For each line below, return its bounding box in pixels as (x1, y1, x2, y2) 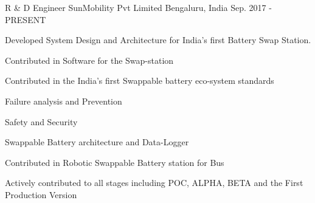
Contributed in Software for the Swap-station (5, 53, 174, 66)
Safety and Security (5, 115, 78, 128)
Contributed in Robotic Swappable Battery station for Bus (5, 156, 224, 168)
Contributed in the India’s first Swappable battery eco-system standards (5, 74, 274, 87)
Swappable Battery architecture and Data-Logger (5, 136, 189, 148)
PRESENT (5, 13, 46, 26)
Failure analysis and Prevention (5, 94, 122, 107)
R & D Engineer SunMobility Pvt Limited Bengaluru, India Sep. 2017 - (5, 1, 272, 13)
